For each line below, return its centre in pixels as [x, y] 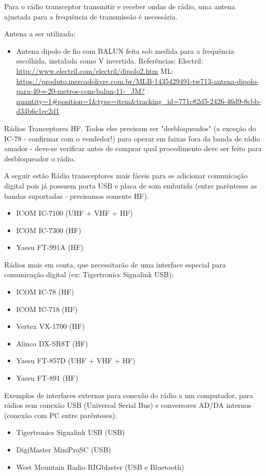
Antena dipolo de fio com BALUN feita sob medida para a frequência [125, 50]
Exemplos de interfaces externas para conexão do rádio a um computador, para [129, 395]
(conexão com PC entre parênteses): [61, 415]
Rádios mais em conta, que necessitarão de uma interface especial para [115, 264]
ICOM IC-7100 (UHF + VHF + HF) [75, 213]
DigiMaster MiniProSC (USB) [64, 449]
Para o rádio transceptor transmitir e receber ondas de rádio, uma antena [120, 6]
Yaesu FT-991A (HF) [50, 247]
